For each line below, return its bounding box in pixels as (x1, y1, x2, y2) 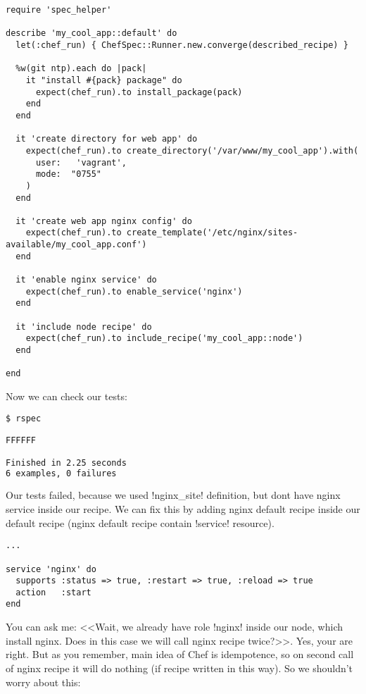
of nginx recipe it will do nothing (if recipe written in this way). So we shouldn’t (6, 660, 353, 675)
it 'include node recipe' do (15, 321, 152, 332)
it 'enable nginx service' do (15, 275, 157, 285)
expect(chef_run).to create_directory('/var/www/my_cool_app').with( (25, 145, 359, 156)
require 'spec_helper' (6, 5, 112, 15)
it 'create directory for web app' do (15, 134, 198, 144)
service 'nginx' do (6, 564, 96, 574)
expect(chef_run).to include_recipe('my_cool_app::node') (25, 333, 303, 344)
